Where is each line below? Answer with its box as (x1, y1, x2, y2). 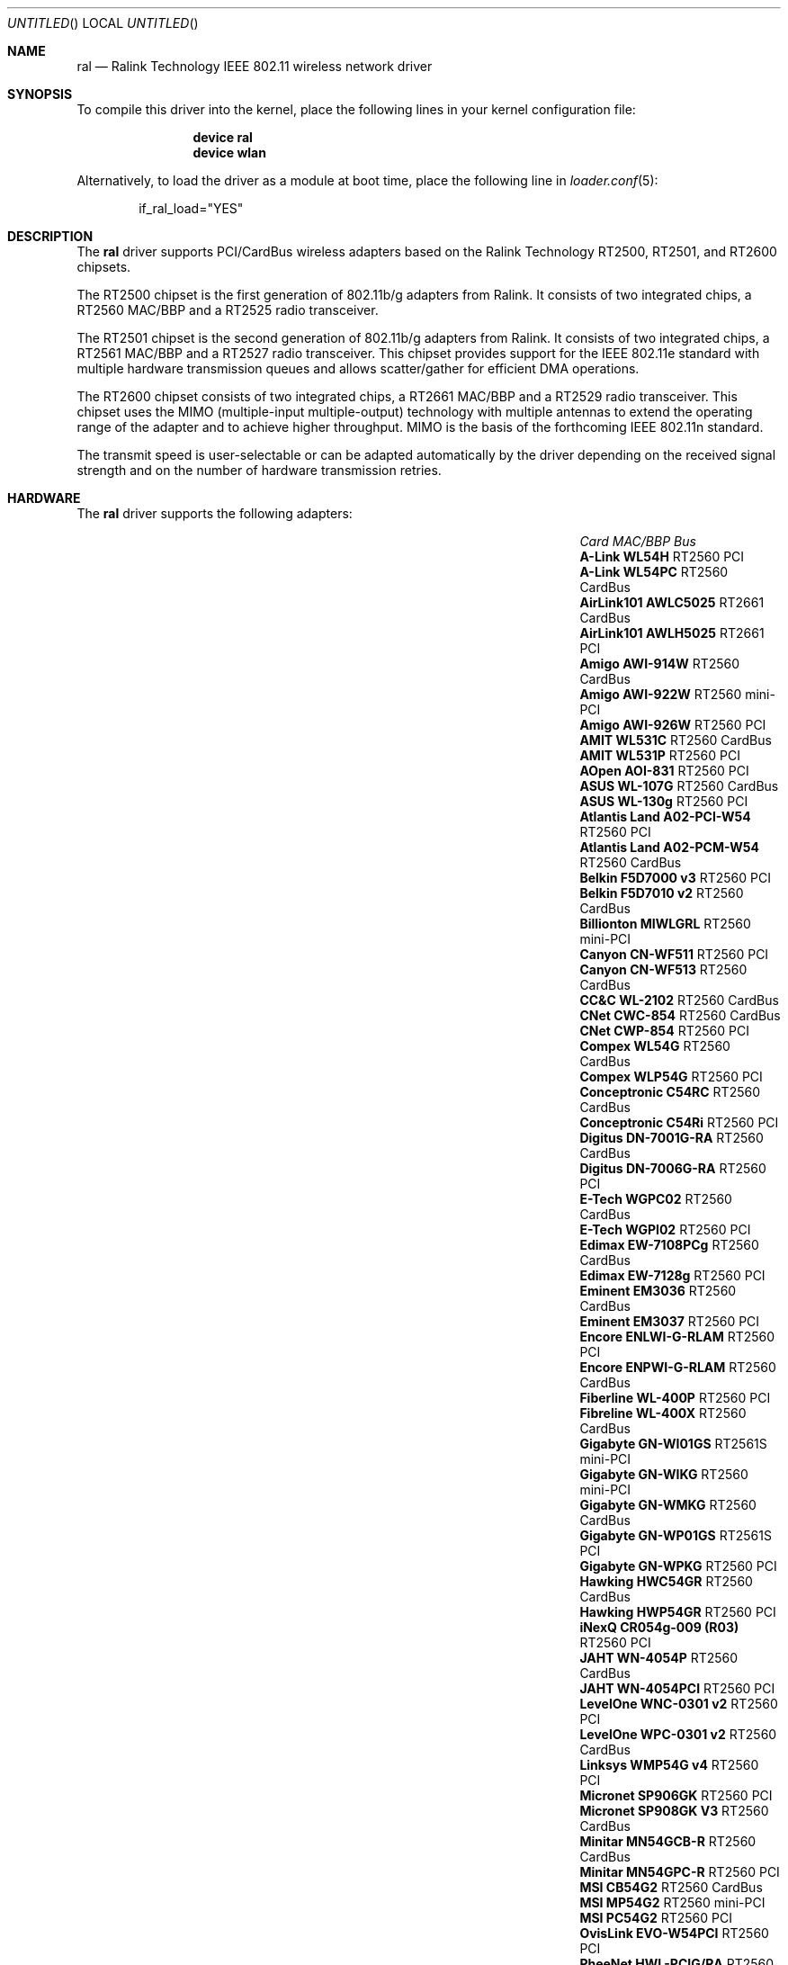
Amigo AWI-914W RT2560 (579, 656, 740, 671)
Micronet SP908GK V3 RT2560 (579, 1803, 769, 1818)
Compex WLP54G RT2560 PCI (579, 1069, 763, 1084)
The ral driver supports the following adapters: (76, 506, 353, 521)
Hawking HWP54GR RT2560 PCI (579, 1604, 776, 1620)
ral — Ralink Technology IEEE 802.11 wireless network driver (76, 58, 433, 74)
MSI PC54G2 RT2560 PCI (579, 1910, 732, 1925)
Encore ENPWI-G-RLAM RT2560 (579, 1359, 776, 1375)
